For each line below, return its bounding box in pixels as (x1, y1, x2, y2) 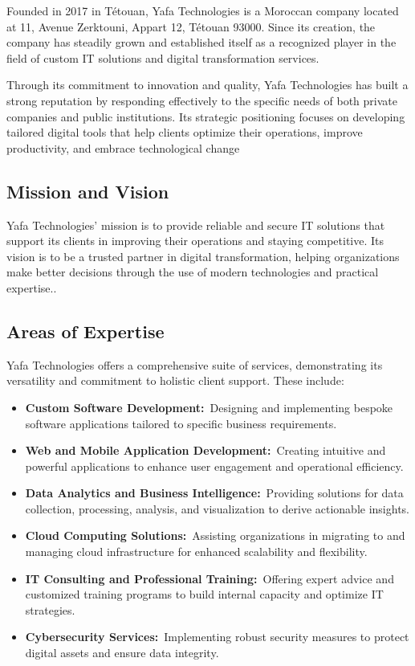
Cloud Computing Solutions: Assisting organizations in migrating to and (25, 527, 405, 544)
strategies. (25, 601, 75, 618)
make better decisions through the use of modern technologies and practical (6, 264, 379, 280)
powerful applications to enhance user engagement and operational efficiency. (25, 457, 404, 474)
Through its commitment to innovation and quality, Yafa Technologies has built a (6, 76, 409, 93)
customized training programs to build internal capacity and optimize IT (25, 586, 384, 603)
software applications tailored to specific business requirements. (25, 415, 337, 431)
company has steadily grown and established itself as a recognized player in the (6, 34, 397, 51)
